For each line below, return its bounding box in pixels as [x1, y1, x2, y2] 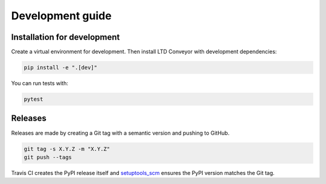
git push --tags [24, 154, 72, 160]
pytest [24, 96, 43, 103]
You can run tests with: [11, 80, 69, 87]
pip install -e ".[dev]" [24, 64, 98, 71]
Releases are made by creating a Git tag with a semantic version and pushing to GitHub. [11, 129, 229, 136]
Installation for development [11, 32, 120, 42]
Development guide [11, 9, 112, 22]
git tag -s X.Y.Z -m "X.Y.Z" [24, 145, 110, 152]
